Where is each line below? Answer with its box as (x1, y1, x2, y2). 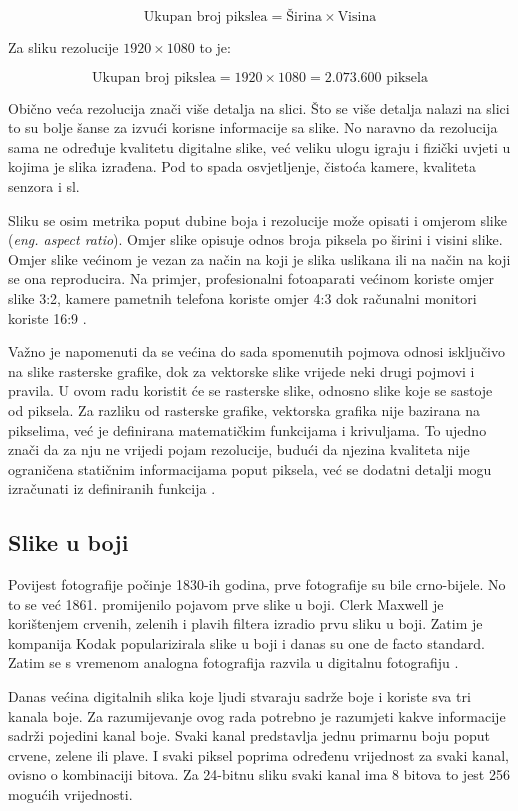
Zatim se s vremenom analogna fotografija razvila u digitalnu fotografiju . (8, 652, 459, 673)
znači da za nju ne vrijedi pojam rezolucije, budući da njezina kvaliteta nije (8, 439, 470, 460)
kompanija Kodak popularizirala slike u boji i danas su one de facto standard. (8, 632, 485, 653)
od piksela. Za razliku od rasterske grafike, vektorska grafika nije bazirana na (8, 399, 480, 420)
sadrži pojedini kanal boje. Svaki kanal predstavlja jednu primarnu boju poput (8, 725, 490, 746)
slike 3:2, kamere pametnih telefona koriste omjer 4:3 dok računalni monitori (8, 287, 477, 308)
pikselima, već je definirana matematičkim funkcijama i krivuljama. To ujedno (8, 419, 487, 440)
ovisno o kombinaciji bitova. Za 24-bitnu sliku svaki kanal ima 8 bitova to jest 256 (8, 764, 510, 785)
